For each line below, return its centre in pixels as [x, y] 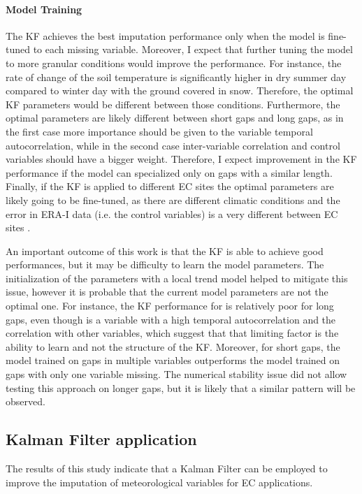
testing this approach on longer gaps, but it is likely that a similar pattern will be [181, 387]
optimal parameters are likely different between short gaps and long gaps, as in [175, 118]
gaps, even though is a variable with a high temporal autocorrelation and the [171, 319]
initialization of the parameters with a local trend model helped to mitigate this [177, 278]
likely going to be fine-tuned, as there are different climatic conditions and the [173, 199]
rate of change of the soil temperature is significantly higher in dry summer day [176, 77]
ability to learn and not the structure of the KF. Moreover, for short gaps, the [173, 346]
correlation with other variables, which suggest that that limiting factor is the [172, 333]
